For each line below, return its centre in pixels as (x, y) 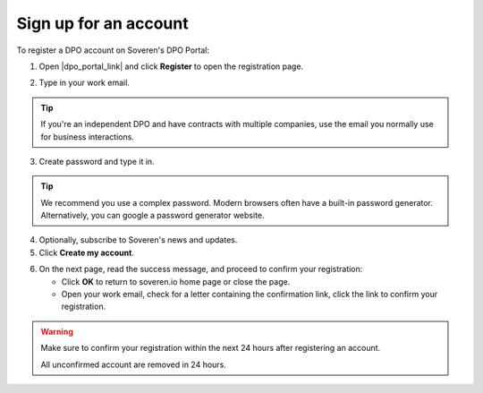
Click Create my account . (86, 252)
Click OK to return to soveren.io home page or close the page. (176, 281)
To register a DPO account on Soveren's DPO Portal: (113, 50)
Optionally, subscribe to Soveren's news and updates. (138, 240)
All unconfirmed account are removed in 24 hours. (134, 364)
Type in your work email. (84, 83)
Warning (57, 331)
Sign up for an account (102, 23)
